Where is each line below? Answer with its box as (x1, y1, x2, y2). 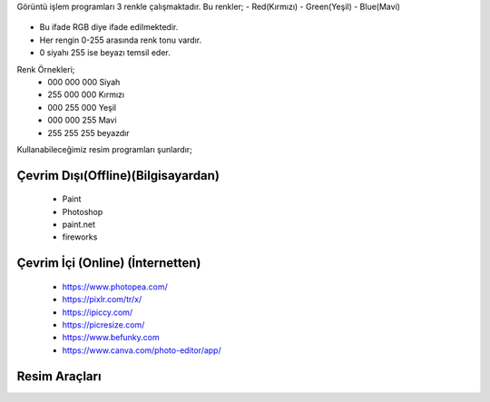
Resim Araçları (16, 368, 102, 384)
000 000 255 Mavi (47, 114, 117, 126)
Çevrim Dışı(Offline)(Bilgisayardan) (16, 168, 220, 183)
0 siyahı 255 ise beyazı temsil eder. (39, 47, 171, 58)
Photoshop (62, 206, 103, 217)
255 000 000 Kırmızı (47, 89, 125, 100)
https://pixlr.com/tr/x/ (62, 294, 142, 305)
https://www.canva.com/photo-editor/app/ (62, 345, 221, 356)
